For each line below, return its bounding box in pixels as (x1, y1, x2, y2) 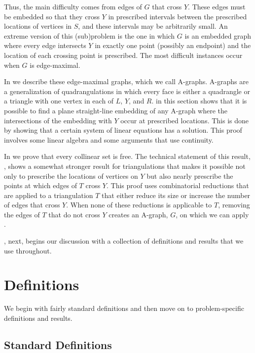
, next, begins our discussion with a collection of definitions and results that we (4, 236, 244, 246)
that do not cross (48, 209, 100, 219)
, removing (218, 200, 250, 210)
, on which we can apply (176, 209, 249, 219)
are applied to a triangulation (4, 190, 93, 200)
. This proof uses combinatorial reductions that (106, 180, 249, 191)
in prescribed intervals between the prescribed (108, 11, 247, 21)
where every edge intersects (4, 40, 86, 50)
